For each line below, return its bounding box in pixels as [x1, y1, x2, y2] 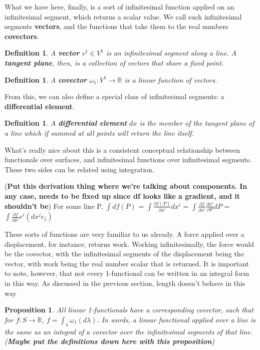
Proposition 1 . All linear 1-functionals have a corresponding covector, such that [5, 304, 253, 315]
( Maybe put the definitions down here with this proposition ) [5, 336, 215, 346]
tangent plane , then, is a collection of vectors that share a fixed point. [5, 57, 224, 68]
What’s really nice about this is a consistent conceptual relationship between [5, 144, 240, 155]
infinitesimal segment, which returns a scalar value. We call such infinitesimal [5, 11, 242, 22]
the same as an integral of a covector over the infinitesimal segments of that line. [5, 326, 253, 336]
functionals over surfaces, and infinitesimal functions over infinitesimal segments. [5, 154, 252, 165]
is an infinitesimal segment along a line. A [106, 48, 237, 58]
